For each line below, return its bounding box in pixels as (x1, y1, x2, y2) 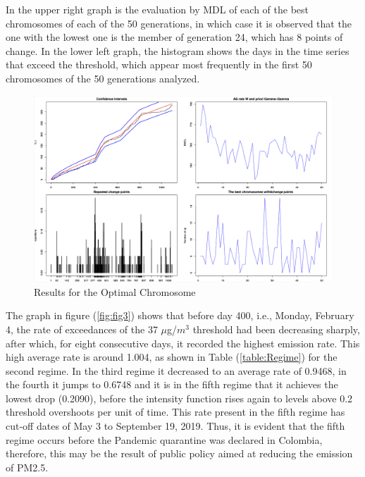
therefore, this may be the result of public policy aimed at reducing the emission (6, 446, 353, 461)
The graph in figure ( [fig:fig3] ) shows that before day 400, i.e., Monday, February (6, 308, 354, 323)
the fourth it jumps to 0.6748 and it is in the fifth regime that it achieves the (6, 377, 338, 392)
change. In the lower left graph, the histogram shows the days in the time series (6, 43, 349, 58)
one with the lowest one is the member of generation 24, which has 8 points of (6, 30, 343, 44)
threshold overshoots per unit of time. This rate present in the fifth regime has (6, 404, 345, 419)
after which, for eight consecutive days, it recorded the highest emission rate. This (6, 335, 360, 350)
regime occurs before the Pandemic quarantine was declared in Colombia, (6, 432, 323, 447)
